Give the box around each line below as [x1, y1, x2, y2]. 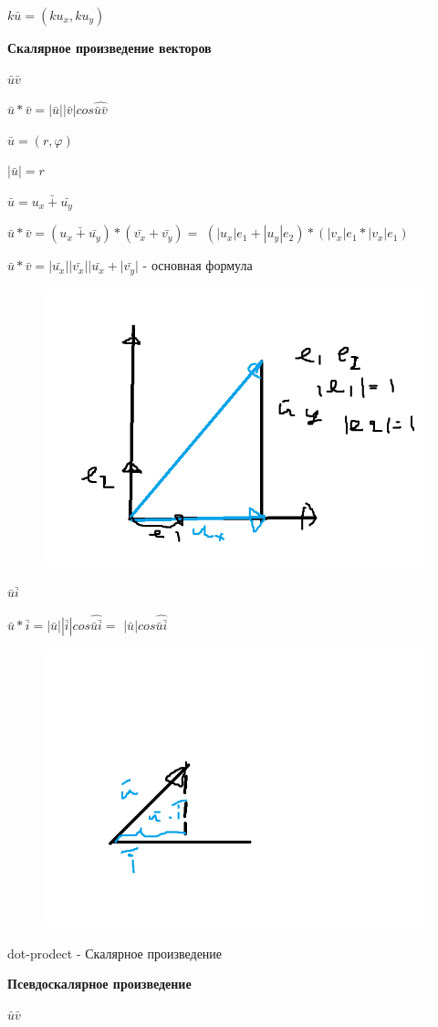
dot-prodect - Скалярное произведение [7, 943, 223, 962]
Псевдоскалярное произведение [7, 974, 192, 993]
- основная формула [142, 256, 253, 275]
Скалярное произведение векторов [7, 38, 212, 57]
